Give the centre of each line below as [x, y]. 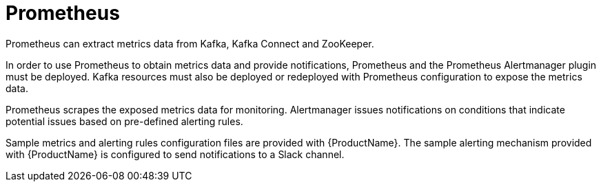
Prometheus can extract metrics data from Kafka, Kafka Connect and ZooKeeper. [190, 43]
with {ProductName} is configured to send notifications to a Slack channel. [175, 154]
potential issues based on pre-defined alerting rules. [124, 121]
